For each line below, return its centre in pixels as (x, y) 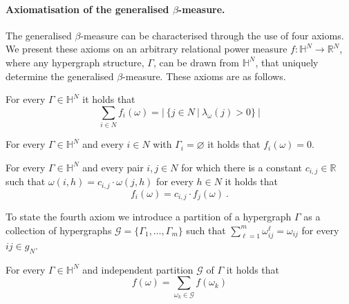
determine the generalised (60, 76)
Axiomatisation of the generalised (87, 9)
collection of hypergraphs (59, 230)
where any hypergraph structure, (75, 62)
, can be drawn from (196, 62)
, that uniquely (287, 62)
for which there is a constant (242, 167)
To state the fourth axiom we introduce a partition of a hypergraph (149, 217)
